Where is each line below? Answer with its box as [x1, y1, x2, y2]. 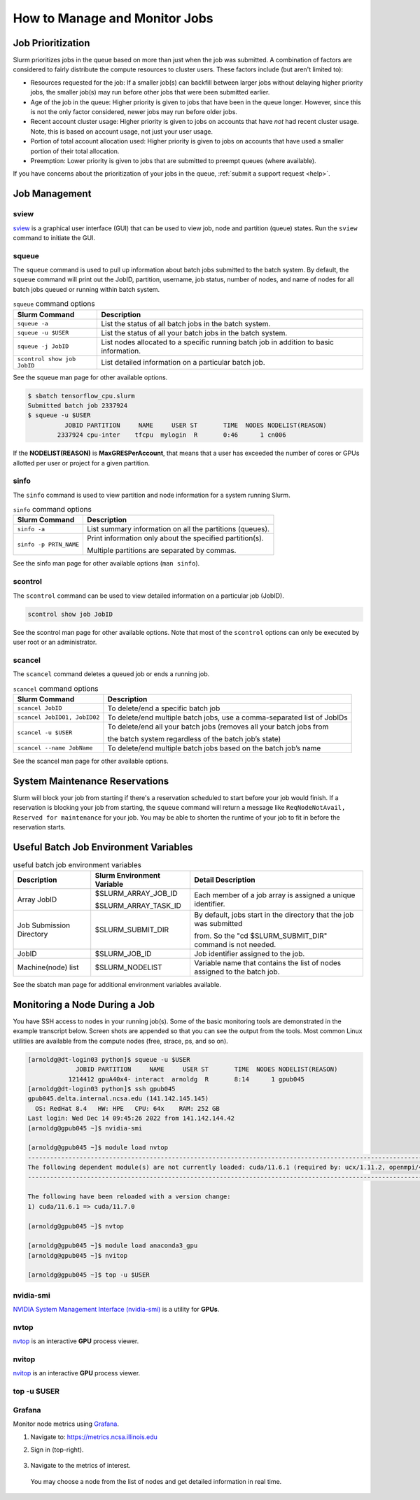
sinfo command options [13, 505, 92, 514]
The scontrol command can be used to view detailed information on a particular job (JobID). [13, 591, 285, 600]
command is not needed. [193, 940, 276, 950]
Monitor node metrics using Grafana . [13, 1420, 119, 1428]
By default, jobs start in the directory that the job [193, 910, 354, 920]
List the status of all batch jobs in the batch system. [101, 318, 271, 328]
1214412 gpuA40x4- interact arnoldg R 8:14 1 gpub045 [68, 1075, 304, 1083]
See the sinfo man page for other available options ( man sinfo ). [13, 559, 200, 568]
